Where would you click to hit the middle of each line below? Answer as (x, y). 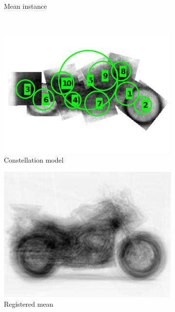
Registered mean (29, 304)
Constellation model (34, 160)
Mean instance (26, 6)
